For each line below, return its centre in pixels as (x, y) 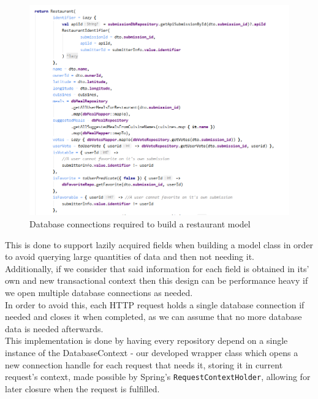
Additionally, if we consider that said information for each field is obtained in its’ (157, 268)
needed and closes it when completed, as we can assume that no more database (153, 317)
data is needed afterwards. (54, 328)
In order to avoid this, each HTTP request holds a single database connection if (155, 304)
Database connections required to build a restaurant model (140, 223)
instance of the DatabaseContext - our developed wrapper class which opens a (152, 352)
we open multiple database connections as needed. (99, 292)
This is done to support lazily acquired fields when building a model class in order (159, 244)
